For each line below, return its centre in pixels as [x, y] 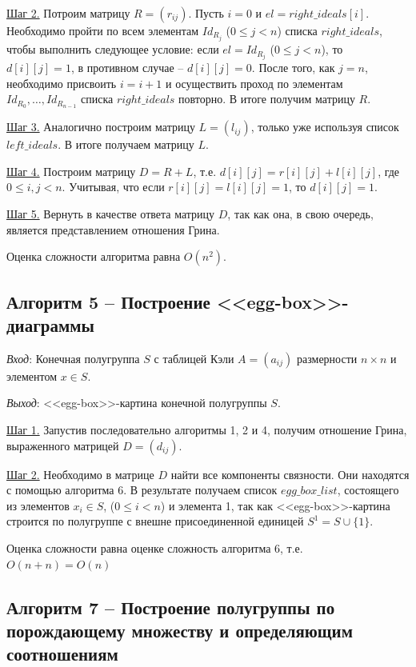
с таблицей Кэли [194, 358]
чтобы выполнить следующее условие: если [113, 49]
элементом [32, 375]
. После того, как [293, 68]
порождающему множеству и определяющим [180, 630]
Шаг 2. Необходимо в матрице [80, 474]
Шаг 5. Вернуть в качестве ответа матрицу [111, 214]
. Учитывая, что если [113, 187]
